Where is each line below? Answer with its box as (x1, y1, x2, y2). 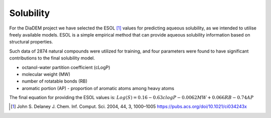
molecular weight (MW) (22, 71, 70, 77)
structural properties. (9, 39, 53, 45)
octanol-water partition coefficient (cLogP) (22, 64, 110, 70)
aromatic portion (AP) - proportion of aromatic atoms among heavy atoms (22, 85, 175, 91)
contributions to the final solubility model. (9, 55, 95, 61)
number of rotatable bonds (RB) (22, 78, 88, 84)
